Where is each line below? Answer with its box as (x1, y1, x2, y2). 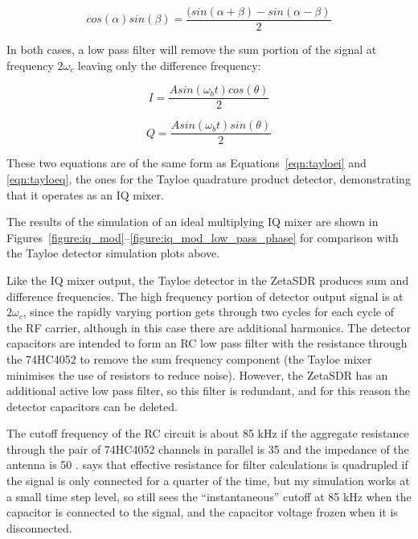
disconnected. (6, 519, 72, 536)
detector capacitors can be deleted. (6, 397, 178, 414)
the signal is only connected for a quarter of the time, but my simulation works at (6, 472, 410, 489)
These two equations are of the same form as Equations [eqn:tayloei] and (6, 154, 367, 171)
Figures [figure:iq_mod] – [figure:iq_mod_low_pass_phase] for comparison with (6, 228, 399, 245)
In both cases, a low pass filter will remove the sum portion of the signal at (6, 41, 377, 58)
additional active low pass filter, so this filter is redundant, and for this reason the (6, 382, 411, 399)
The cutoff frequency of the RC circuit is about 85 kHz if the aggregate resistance (6, 425, 409, 442)
